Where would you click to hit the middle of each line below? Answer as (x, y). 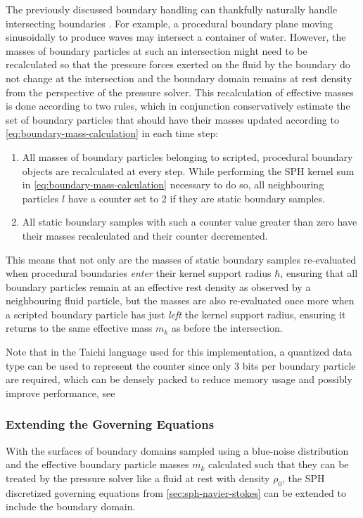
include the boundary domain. (71, 506)
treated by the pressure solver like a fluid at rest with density (138, 478)
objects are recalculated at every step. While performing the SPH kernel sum (188, 170)
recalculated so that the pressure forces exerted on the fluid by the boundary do (178, 64)
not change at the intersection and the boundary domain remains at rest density (179, 78)
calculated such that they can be (278, 464)
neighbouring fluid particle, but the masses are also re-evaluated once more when (180, 300)
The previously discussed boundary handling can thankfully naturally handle (172, 9)
